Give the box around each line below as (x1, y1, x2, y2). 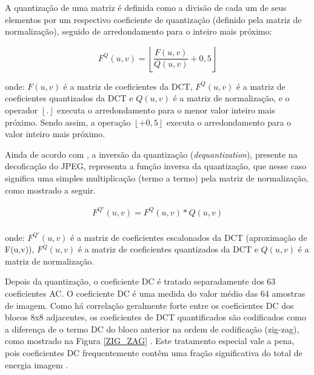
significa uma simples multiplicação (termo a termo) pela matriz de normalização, (5, 171, 309, 184)
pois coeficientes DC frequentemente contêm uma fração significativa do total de (5, 346, 302, 359)
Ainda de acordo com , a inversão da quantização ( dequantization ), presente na (5, 147, 298, 160)
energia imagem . (5, 358, 68, 371)
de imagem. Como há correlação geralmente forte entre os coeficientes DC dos (5, 299, 294, 311)
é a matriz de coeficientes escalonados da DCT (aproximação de (70, 231, 307, 243)
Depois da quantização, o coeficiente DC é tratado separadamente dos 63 (5, 275, 276, 288)
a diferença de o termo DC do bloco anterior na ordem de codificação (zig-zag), (5, 322, 299, 335)
